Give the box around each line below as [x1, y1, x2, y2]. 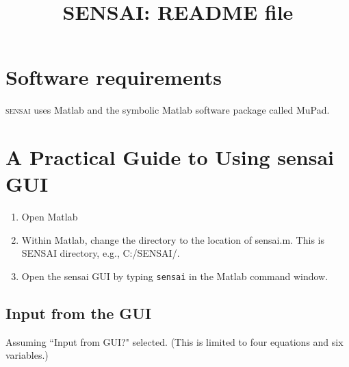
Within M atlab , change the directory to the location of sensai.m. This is [21, 232, 324, 246]
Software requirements [5, 63, 222, 91]
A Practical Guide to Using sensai [5, 143, 335, 171]
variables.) [5, 348, 49, 362]
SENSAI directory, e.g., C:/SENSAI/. [21, 246, 180, 260]
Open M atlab [21, 210, 78, 224]
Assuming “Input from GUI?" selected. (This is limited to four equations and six [5, 334, 344, 349]
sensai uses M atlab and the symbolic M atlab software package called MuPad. [5, 103, 330, 117]
